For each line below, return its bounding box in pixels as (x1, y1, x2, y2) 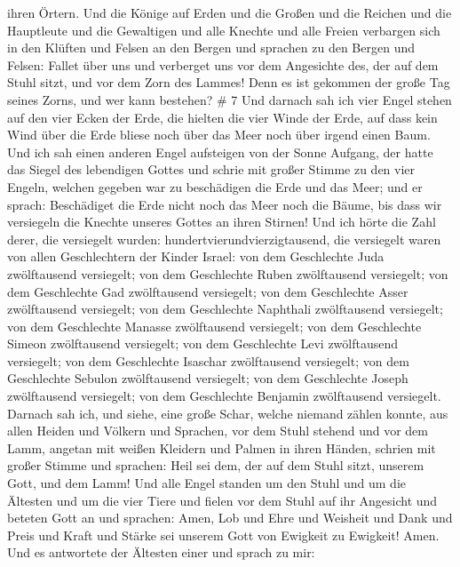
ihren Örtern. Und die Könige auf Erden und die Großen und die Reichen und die (7, 4, 452, 21)
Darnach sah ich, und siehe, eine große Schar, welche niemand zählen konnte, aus (7, 403, 448, 422)
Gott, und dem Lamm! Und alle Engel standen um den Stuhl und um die (7, 474, 406, 492)
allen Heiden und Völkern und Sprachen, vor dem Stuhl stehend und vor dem (7, 421, 428, 440)
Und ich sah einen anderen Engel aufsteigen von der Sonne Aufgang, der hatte (7, 142, 433, 161)
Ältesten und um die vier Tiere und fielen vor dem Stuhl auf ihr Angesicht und (7, 491, 438, 509)
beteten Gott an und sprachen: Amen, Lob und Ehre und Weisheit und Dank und (7, 508, 453, 527)
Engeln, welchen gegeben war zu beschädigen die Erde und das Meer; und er (7, 177, 423, 196)
